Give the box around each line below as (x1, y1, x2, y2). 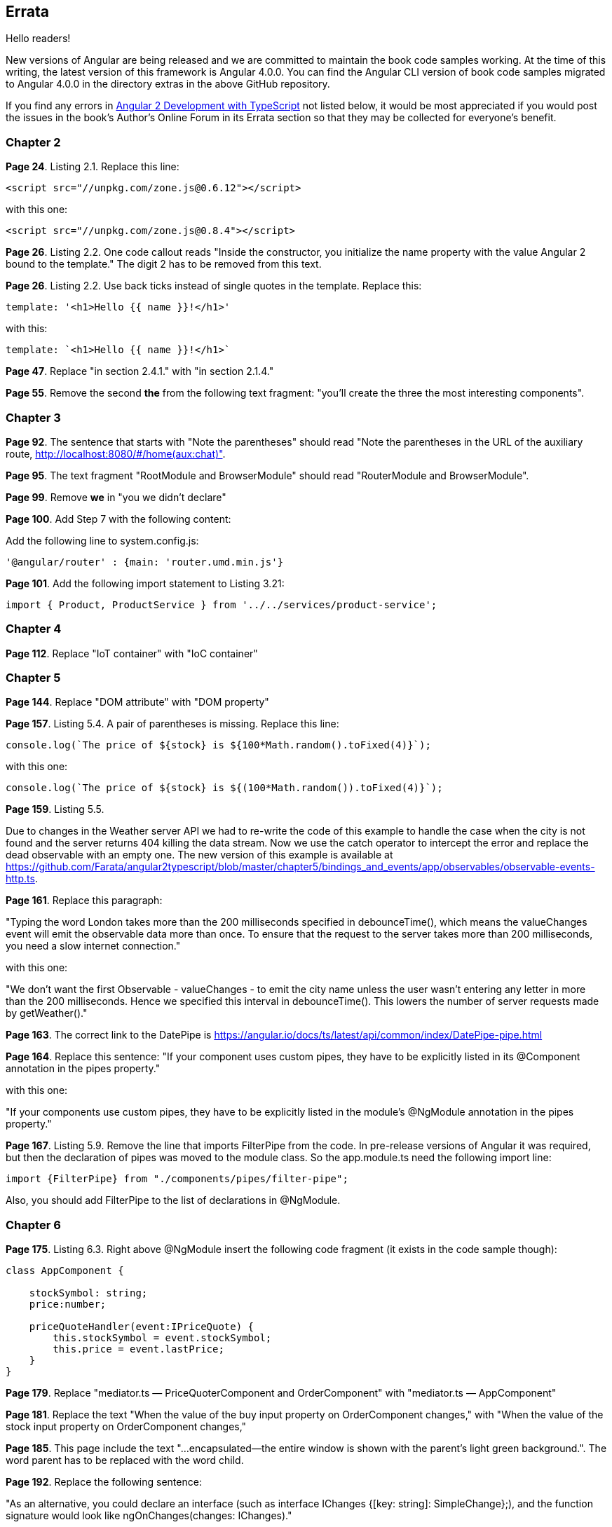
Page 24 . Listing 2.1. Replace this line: (6, 160, 179, 173)
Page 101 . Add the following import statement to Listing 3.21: (6, 577, 285, 589)
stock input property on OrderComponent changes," (6, 1420, 247, 1433)
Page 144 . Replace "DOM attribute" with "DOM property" (6, 696, 269, 708)
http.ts (6, 872, 35, 885)
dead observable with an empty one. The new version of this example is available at (6, 849, 393, 861)
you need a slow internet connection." (6, 940, 181, 952)
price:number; (29, 1299, 107, 1310)
